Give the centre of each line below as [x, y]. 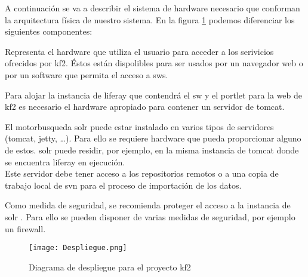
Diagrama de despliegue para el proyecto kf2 [110, 267]
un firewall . [25, 228]
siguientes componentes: [49, 31]
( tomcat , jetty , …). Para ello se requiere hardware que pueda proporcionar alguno [153, 138]
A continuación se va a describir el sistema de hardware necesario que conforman [153, 8]
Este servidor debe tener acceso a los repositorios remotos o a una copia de [142, 173]
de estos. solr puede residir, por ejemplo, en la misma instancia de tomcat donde [152, 150]
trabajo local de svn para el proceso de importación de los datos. [123, 185]
